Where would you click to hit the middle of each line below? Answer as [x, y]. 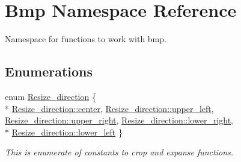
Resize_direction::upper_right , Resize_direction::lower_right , [119, 120]
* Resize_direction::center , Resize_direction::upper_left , [109, 108]
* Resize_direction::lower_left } [64, 132]
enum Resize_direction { [50, 96]
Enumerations [49, 71]
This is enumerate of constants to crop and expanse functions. [119, 152]
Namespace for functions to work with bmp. [86, 39]
